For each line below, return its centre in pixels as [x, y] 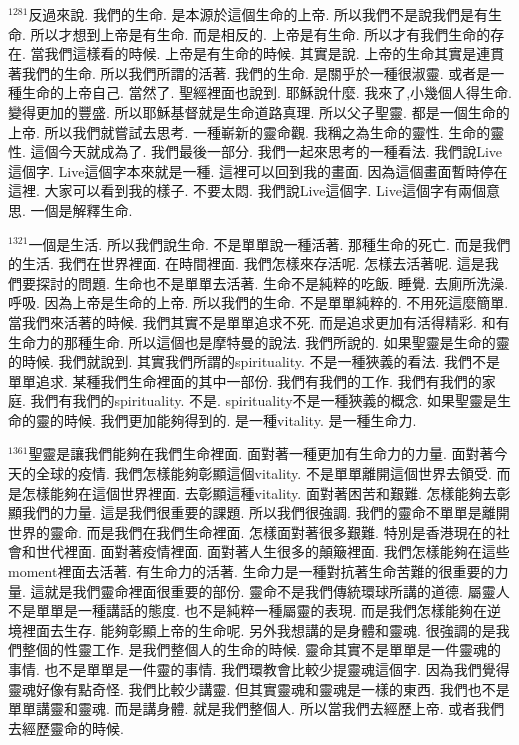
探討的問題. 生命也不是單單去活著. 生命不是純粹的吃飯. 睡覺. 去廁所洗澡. [272, 282]
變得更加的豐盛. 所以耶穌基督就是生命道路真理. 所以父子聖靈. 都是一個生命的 [259, 111]
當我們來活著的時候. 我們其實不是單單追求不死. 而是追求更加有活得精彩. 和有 [259, 321]
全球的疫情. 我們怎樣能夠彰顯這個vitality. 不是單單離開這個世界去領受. [263, 473]
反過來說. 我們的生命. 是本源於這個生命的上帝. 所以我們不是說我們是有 [258, 14]
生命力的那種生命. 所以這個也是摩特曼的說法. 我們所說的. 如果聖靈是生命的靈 [259, 341]
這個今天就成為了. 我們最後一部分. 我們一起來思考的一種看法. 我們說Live [266, 151]
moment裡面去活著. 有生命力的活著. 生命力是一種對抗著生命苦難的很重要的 [251, 571]
